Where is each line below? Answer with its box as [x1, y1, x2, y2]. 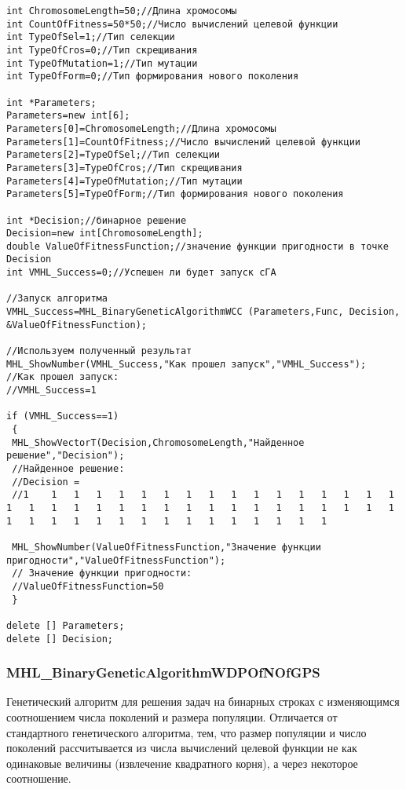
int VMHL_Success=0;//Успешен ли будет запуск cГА [6, 267, 276, 279]
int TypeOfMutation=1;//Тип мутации [6, 57, 198, 69]
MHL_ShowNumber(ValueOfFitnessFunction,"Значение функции [12, 541, 321, 553]
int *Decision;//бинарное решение [6, 214, 187, 226]
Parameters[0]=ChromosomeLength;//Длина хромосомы [6, 122, 276, 134]
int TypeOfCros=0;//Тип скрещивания [6, 44, 198, 56]
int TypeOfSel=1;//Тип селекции [6, 31, 175, 43]
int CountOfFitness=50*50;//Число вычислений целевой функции [6, 18, 338, 30]
